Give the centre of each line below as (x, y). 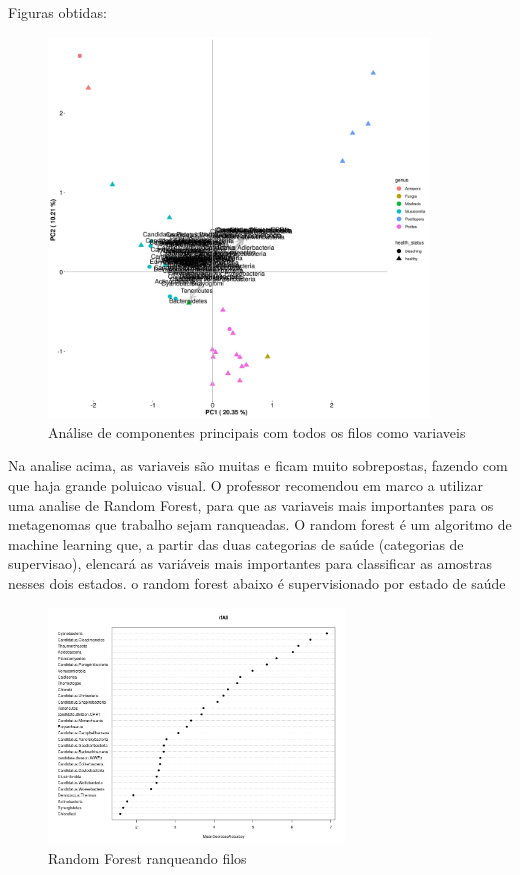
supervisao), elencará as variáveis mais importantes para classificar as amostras (250, 563)
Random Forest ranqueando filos (147, 857)
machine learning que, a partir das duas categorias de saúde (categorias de (236, 543)
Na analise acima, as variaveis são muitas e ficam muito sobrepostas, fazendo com (258, 465)
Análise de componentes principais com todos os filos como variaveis (257, 431)
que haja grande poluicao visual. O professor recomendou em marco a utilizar (245, 484)
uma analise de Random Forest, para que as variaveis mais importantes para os (251, 504)
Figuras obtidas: (57, 12)
